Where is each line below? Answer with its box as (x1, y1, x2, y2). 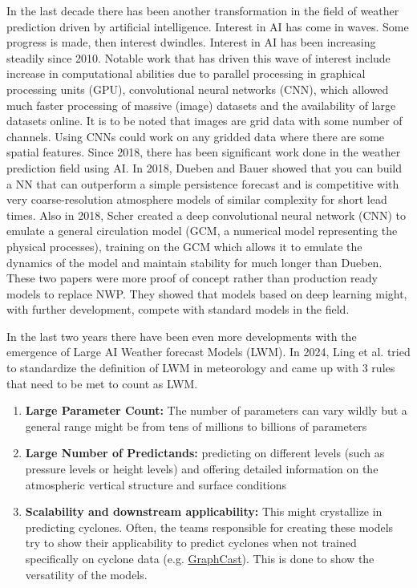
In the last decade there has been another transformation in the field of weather (6, 2, 399, 18)
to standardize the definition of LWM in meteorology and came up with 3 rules (6, 359, 395, 376)
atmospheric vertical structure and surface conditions (25, 476, 287, 493)
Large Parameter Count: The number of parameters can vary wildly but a (25, 402, 407, 419)
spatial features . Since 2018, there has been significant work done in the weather (6, 144, 401, 160)
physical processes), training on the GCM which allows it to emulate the (6, 237, 362, 254)
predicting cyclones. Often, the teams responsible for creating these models (25, 518, 394, 535)
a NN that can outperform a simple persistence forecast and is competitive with (6, 175, 399, 192)
